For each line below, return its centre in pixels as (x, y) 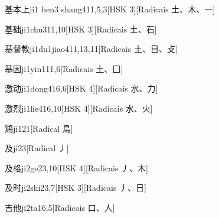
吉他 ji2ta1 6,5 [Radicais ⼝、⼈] (60, 207)
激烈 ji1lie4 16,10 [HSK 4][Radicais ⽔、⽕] (79, 108)
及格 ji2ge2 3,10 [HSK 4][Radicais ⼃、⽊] (76, 167)
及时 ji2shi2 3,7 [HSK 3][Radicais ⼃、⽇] (76, 188)
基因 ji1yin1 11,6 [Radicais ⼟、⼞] (64, 68)
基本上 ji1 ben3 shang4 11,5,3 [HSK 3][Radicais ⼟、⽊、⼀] (110, 9)
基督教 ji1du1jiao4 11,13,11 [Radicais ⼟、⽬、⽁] (91, 49)
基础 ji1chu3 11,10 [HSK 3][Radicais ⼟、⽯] (81, 29)
